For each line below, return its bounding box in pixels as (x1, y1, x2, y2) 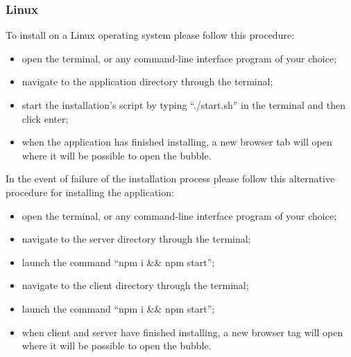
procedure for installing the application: (6, 184, 174, 199)
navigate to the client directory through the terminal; (22, 278, 249, 293)
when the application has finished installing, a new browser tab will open (22, 134, 332, 149)
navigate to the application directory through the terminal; (22, 74, 273, 89)
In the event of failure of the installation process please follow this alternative (6, 171, 335, 186)
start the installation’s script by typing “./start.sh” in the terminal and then (22, 98, 345, 112)
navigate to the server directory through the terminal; (22, 232, 251, 246)
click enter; (22, 111, 69, 125)
